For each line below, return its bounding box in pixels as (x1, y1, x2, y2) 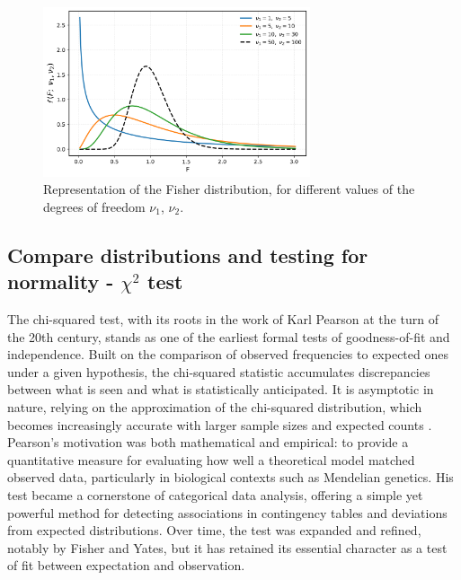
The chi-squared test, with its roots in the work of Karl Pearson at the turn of (7, 310, 439, 329)
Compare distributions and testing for (7, 241, 368, 268)
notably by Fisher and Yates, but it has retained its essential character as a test (7, 538, 448, 557)
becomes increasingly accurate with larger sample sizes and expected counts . (7, 415, 432, 434)
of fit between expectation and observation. (7, 556, 245, 575)
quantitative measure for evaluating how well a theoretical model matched (7, 450, 415, 469)
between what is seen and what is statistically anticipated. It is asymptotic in (7, 380, 434, 399)
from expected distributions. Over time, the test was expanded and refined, (7, 521, 421, 540)
